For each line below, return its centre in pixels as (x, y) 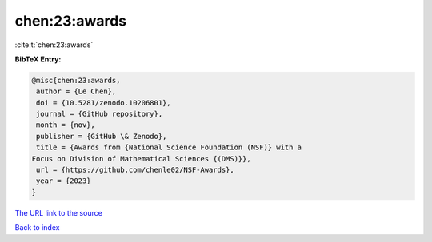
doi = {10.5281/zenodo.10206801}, (104, 103)
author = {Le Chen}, (76, 91)
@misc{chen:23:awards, (76, 80)
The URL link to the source (59, 212)
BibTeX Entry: (38, 59)
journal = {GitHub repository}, (100, 114)
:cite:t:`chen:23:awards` (54, 45)
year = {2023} (64, 181)
